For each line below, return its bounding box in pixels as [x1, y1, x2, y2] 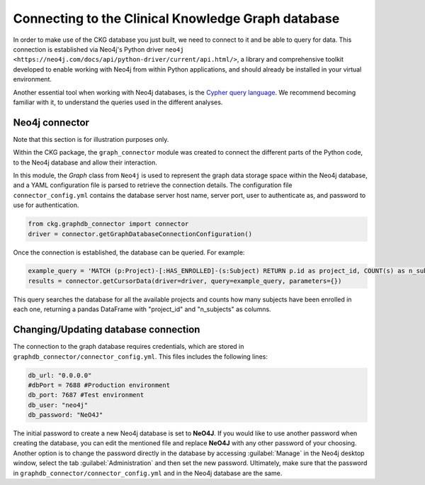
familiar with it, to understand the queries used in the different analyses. [13, 98, 223, 106]
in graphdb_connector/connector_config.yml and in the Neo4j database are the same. [13, 469, 283, 477]
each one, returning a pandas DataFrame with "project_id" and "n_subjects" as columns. [13, 305, 272, 313]
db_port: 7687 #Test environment [28, 391, 144, 399]
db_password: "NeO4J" [28, 411, 103, 419]
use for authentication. [13, 201, 79, 209]
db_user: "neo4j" [28, 401, 89, 409]
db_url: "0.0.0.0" [28, 371, 92, 379]
